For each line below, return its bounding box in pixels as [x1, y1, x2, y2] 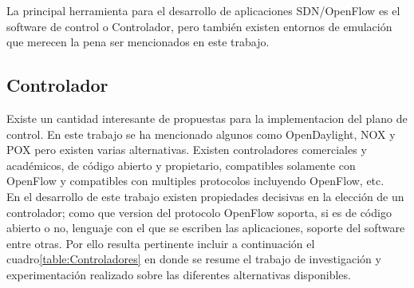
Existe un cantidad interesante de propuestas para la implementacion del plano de [6, 109, 408, 126]
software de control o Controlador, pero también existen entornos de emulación [6, 18, 392, 34]
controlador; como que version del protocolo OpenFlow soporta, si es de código [6, 203, 392, 220]
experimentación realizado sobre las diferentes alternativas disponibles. [6, 266, 351, 282]
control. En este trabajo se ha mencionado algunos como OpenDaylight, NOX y [6, 125, 396, 142]
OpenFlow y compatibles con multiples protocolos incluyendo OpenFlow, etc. [6, 172, 384, 189]
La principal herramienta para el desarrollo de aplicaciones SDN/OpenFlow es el [6, 2, 400, 18]
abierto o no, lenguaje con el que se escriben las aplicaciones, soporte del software [6, 219, 405, 236]
